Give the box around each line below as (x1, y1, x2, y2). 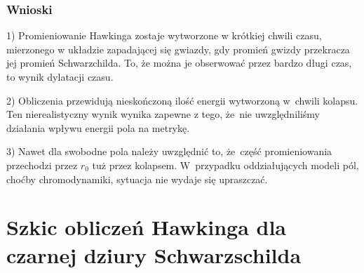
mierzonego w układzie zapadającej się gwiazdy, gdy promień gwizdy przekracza (6, 41, 350, 56)
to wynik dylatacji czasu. (6, 69, 114, 84)
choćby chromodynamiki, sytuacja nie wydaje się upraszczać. (6, 171, 268, 186)
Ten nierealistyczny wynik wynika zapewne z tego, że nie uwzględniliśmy (6, 107, 320, 121)
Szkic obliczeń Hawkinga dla (6, 213, 287, 241)
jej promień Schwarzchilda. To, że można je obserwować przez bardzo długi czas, (6, 55, 352, 70)
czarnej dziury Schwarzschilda (6, 240, 302, 269)
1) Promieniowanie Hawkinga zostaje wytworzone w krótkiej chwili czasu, (6, 28, 322, 43)
